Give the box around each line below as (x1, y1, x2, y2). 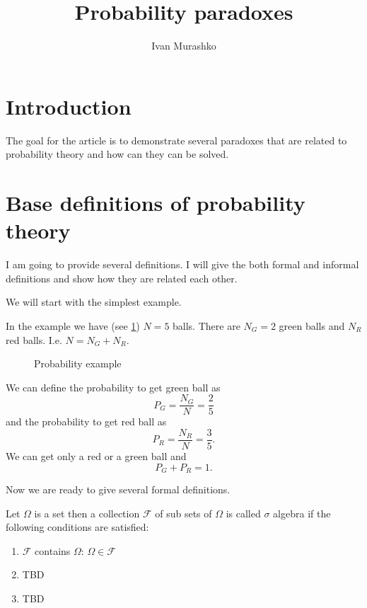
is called (226, 505, 261, 520)
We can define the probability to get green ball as (6, 379, 221, 394)
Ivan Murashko (151, 38, 216, 53)
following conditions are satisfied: (6, 520, 149, 534)
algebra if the (273, 505, 331, 520)
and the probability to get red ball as (6, 414, 167, 429)
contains (35, 543, 71, 558)
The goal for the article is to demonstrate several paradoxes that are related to (6, 132, 347, 147)
